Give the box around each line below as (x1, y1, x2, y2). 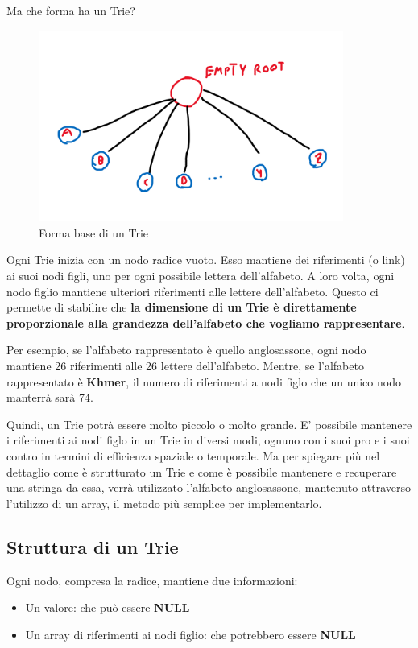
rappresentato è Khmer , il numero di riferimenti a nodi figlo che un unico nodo (6, 373, 401, 390)
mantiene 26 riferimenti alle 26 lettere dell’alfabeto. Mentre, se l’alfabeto (6, 357, 364, 374)
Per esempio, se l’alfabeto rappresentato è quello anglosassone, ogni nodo (6, 341, 366, 358)
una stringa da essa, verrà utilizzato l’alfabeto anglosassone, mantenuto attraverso (6, 479, 412, 496)
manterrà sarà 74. (6, 389, 93, 406)
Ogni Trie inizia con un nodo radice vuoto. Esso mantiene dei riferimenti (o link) (6, 251, 405, 268)
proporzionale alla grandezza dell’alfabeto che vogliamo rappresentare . (6, 314, 405, 331)
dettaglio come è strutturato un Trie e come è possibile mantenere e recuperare (6, 463, 397, 480)
